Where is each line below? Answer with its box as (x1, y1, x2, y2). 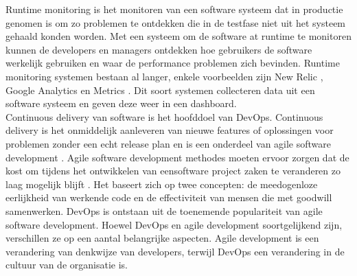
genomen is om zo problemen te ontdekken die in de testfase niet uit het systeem (5, 15, 346, 30)
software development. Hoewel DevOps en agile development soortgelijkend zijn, (5, 217, 343, 231)
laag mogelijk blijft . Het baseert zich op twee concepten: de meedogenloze (5, 176, 318, 191)
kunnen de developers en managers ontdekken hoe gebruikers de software (5, 42, 312, 56)
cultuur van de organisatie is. (5, 257, 128, 272)
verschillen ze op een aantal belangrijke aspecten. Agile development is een (5, 231, 319, 245)
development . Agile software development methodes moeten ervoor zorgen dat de (5, 150, 349, 164)
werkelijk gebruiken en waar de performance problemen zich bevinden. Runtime (5, 56, 340, 70)
